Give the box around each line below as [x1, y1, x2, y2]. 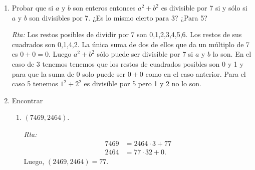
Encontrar [12, 95, 43, 105]
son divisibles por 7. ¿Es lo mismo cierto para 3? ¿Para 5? [29, 12, 207, 23]
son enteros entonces [73, 3, 136, 13]
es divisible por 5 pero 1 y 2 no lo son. [84, 78, 201, 89]
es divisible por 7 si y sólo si [161, 3, 247, 13]
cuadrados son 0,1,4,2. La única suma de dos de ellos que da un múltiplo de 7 [12, 39, 250, 49]
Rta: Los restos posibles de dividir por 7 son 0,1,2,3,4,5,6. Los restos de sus [12, 29, 242, 40]
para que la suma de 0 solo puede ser [12, 68, 126, 79]
